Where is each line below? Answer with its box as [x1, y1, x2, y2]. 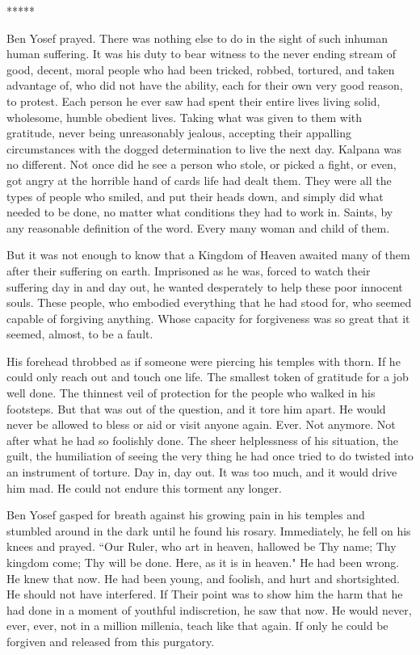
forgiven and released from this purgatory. [6, 632, 215, 649]
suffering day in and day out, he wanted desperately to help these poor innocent [6, 278, 403, 295]
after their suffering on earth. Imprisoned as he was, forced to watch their [6, 262, 371, 279]
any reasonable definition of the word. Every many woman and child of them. [6, 219, 390, 236]
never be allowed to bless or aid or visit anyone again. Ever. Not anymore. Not [6, 416, 396, 433]
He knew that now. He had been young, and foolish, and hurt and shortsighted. [6, 569, 400, 586]
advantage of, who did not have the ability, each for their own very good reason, [6, 77, 403, 94]
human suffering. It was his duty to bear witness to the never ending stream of [6, 45, 397, 62]
